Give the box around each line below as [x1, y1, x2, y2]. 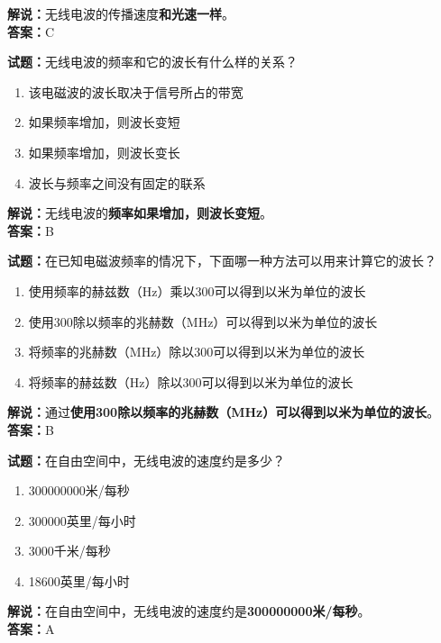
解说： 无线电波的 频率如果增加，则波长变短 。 [7, 204, 272, 222]
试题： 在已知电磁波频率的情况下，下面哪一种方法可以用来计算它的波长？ [7, 251, 436, 270]
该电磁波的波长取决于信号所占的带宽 [28, 82, 243, 101]
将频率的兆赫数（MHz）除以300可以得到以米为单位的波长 [28, 342, 365, 361]
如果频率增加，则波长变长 [28, 142, 180, 161]
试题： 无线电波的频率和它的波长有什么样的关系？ [7, 52, 298, 71]
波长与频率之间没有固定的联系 [28, 173, 206, 192]
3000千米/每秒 [28, 541, 111, 560]
